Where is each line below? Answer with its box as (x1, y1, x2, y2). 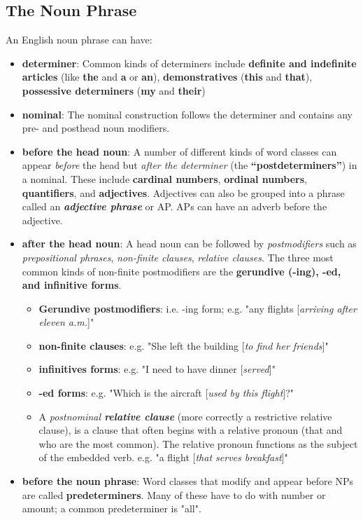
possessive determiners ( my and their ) (22, 83, 206, 97)
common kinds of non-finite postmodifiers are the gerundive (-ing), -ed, (22, 264, 341, 278)
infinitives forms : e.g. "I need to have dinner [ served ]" (38, 362, 276, 376)
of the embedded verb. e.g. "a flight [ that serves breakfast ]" (38, 450, 288, 465)
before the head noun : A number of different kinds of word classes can (22, 144, 337, 158)
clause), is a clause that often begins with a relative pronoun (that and (38, 423, 343, 437)
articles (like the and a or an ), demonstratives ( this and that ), (22, 69, 313, 84)
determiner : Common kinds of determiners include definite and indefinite (22, 55, 357, 70)
